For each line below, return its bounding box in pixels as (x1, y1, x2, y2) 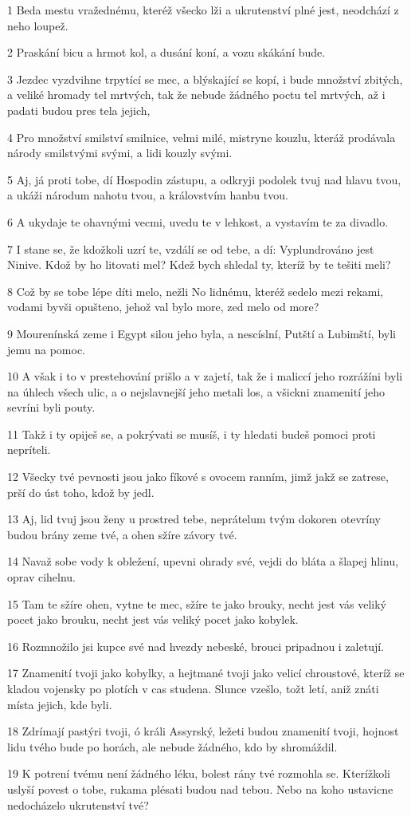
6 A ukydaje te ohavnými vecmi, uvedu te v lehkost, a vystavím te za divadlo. (7, 213, 389, 230)
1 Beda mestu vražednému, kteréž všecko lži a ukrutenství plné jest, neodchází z (7, 2, 399, 18)
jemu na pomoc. (7, 341, 85, 357)
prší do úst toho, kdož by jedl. (7, 483, 155, 500)
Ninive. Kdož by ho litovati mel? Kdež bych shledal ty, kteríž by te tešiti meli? (7, 256, 391, 273)
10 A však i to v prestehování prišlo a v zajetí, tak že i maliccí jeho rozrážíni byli (7, 368, 403, 384)
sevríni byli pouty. (7, 399, 96, 416)
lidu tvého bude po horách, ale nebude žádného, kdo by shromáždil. (7, 738, 338, 755)
